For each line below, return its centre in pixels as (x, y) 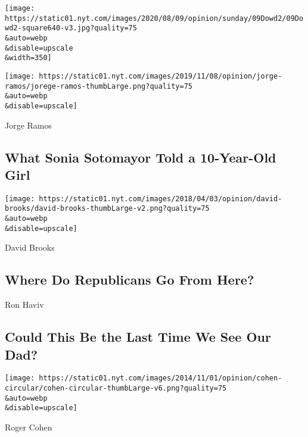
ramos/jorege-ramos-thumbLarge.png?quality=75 (99, 86)
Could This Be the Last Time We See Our (138, 337)
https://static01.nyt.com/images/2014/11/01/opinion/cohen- (161, 378)
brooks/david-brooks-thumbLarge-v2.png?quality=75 (107, 209)
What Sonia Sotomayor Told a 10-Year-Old (141, 157)
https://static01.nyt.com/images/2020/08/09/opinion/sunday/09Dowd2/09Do (154, 18)
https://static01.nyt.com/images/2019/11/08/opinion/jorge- (161, 76)
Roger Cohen (29, 427)
